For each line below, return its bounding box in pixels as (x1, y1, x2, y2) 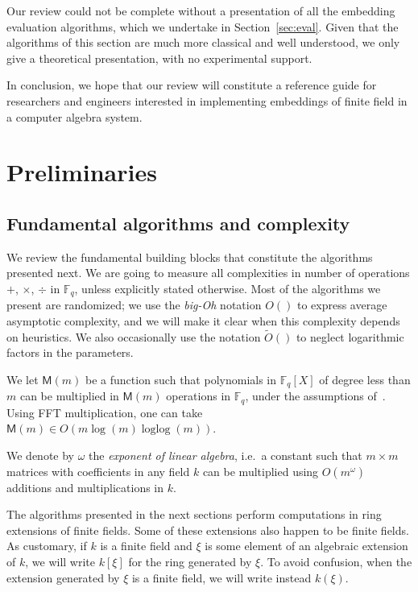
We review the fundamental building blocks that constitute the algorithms (6, 248, 373, 265)
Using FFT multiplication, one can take (6, 404, 203, 420)
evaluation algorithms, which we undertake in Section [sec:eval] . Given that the (6, 18, 399, 35)
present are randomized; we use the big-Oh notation (6, 296, 262, 313)
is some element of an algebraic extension (205, 537, 408, 554)
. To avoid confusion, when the (260, 553, 412, 570)
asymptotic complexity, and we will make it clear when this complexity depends (6, 312, 400, 329)
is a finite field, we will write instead (131, 569, 312, 586)
